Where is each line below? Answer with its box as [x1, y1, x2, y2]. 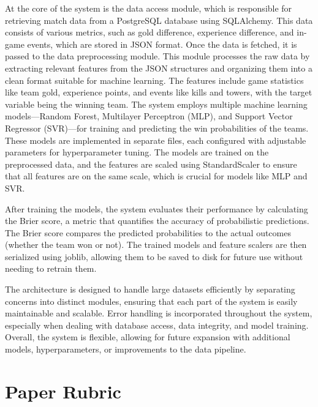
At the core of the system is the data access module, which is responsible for [5, 2, 292, 14]
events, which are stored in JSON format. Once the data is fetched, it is [27, 37, 297, 50]
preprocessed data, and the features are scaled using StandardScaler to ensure [5, 157, 297, 170]
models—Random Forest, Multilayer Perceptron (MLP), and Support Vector [5, 110, 293, 122]
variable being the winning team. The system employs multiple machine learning [5, 97, 308, 110]
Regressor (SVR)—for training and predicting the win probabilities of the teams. [5, 121, 309, 134]
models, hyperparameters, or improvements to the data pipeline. [5, 343, 246, 356]
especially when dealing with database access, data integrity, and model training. [5, 318, 309, 331]
